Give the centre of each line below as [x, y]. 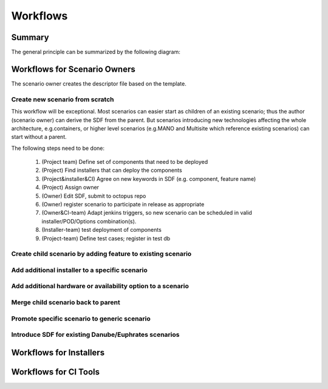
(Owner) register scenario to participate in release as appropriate [123, 205]
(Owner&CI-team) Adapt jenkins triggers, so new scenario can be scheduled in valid [147, 213]
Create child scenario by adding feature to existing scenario [101, 254]
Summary [30, 37]
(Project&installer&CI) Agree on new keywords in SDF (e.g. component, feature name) [149, 178]
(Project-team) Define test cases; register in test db [106, 238]
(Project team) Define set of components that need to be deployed [125, 162]
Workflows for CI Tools [56, 372]
